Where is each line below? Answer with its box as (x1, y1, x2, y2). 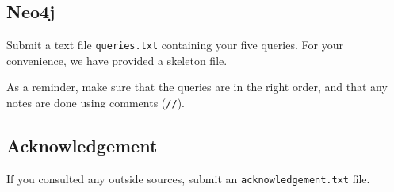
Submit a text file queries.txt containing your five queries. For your (6, 36, 343, 53)
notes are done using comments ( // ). (6, 94, 185, 111)
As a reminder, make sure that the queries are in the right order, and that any (6, 79, 388, 95)
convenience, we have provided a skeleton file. (6, 52, 228, 68)
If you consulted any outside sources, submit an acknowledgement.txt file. (6, 170, 370, 186)
